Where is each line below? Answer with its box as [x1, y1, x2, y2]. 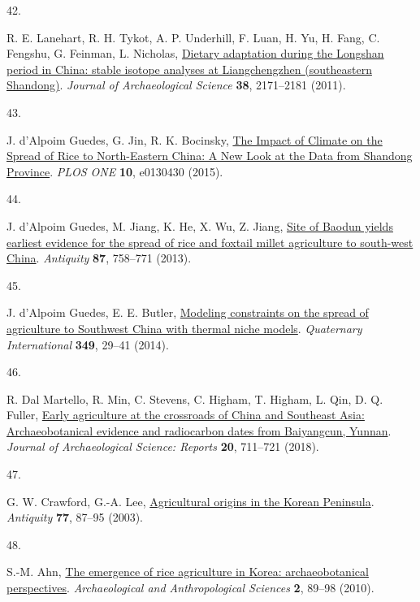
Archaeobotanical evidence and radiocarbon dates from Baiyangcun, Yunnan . [6, 422, 392, 439]
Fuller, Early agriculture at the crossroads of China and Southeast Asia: [6, 406, 365, 423]
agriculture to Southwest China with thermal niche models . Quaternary [6, 319, 362, 336]
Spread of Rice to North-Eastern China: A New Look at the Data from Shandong [6, 147, 413, 164]
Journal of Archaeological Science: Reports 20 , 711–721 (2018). [6, 438, 319, 455]
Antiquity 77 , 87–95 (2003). [6, 509, 143, 526]
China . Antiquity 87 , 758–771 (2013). [6, 249, 192, 266]
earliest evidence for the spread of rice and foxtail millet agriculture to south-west [6, 233, 414, 250]
